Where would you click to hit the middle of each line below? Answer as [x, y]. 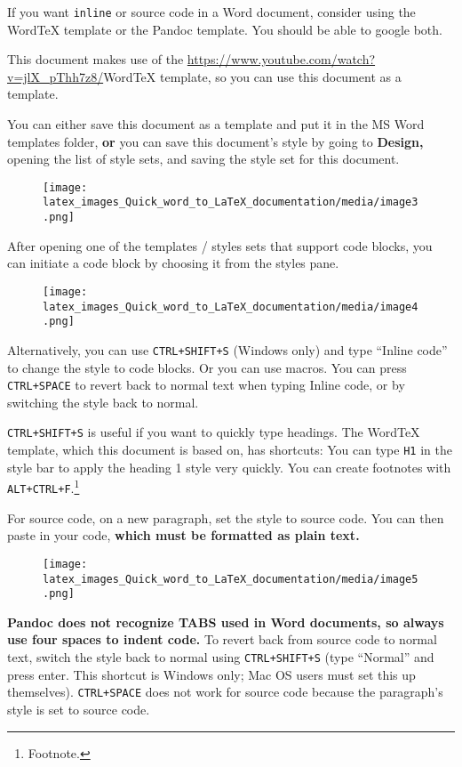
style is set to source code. [79, 709]
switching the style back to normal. [103, 402]
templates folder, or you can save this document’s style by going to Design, [215, 141]
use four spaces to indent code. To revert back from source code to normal [222, 639]
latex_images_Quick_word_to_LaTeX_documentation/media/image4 [231, 307]
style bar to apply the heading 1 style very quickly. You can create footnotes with [229, 467]
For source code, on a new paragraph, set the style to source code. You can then [226, 517]
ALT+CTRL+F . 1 [44, 486]
